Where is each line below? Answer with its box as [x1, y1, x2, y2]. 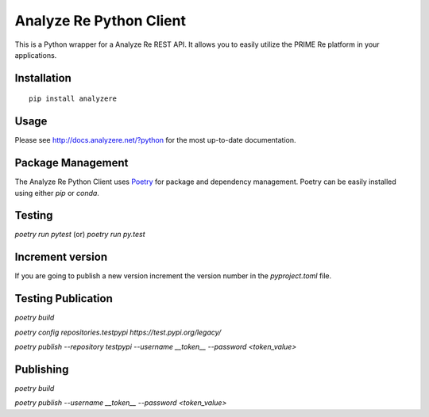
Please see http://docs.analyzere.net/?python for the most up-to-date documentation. [14, 136, 297, 145]
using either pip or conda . [14, 188, 99, 197]
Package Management [14, 156, 129, 170]
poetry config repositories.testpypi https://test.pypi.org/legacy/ [14, 327, 222, 337]
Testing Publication [14, 292, 113, 305]
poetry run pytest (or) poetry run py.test [14, 230, 145, 239]
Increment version [14, 251, 107, 264]
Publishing [14, 362, 69, 376]
